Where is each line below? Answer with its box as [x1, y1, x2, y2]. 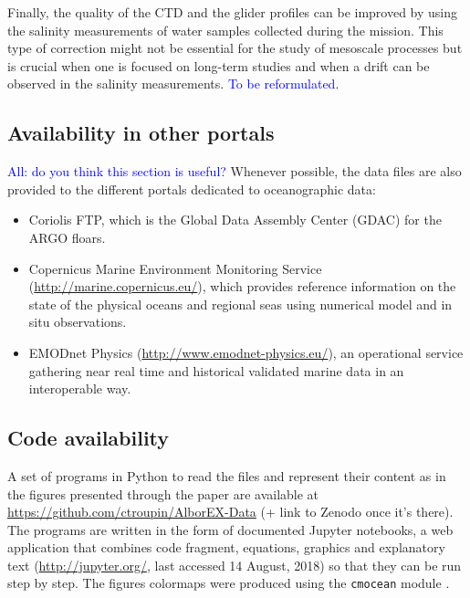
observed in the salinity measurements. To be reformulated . [7, 74, 339, 93]
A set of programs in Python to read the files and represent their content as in [7, 466, 446, 485]
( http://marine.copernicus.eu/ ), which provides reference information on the [28, 277, 456, 296]
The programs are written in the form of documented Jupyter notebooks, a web [7, 519, 454, 539]
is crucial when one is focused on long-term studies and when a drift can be [7, 56, 430, 75]
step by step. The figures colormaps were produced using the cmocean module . [7, 573, 450, 593]
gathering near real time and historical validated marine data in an [28, 361, 404, 380]
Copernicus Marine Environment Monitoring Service [28, 258, 322, 278]
